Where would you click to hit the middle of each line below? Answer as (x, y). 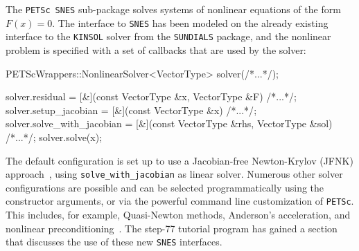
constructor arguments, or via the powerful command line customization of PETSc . (180, 201)
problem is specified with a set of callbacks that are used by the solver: (156, 49)
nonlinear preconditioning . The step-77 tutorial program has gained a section (172, 228)
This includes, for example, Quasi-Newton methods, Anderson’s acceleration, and (178, 215)
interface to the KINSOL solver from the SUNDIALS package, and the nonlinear (168, 36)
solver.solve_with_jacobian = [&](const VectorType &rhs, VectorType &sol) (169, 123)
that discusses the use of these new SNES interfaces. (114, 242)
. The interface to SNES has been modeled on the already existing (190, 22)
